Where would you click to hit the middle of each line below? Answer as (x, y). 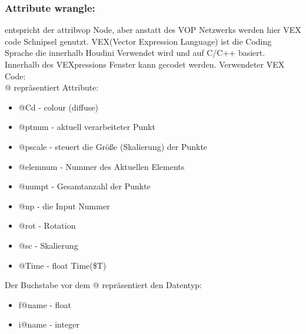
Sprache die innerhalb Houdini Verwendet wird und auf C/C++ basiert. (135, 53)
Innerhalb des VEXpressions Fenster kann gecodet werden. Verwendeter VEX (145, 64)
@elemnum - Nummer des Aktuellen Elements (102, 166)
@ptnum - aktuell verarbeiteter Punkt (87, 127)
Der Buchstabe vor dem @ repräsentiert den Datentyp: (103, 285)
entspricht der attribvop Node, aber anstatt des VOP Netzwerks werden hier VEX (153, 30)
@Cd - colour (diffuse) (58, 107)
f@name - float (45, 304)
